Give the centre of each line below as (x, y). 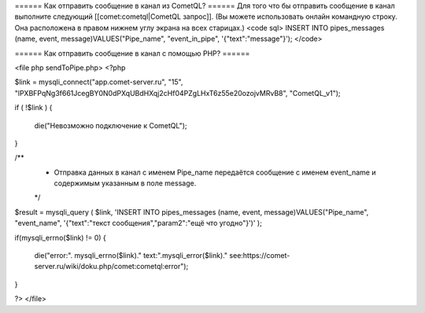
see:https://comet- (260, 256)
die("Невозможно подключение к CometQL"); (111, 125)
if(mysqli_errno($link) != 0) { (60, 238)
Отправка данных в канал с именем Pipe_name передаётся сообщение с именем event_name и (215, 172)
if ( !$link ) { (33, 108)
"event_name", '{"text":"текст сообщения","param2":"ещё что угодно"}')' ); (139, 223)
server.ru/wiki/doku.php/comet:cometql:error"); (111, 267)
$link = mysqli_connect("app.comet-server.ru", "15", (99, 82)
